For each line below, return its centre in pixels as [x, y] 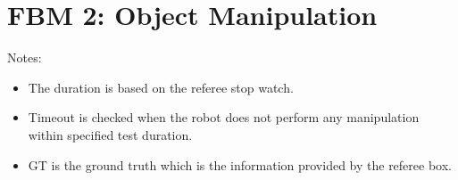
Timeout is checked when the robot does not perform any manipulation [224, 117]
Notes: [25, 57]
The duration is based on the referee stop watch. [161, 87]
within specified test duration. [110, 134]
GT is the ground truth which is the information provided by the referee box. [240, 164]
